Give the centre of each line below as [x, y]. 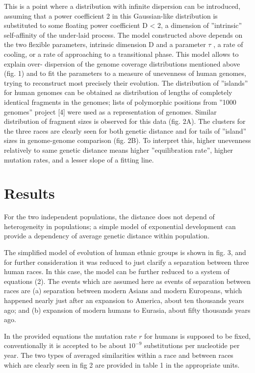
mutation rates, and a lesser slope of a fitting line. [79, 159]
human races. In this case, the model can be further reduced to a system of [117, 271]
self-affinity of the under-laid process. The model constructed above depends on [123, 35]
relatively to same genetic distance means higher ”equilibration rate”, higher [119, 150]
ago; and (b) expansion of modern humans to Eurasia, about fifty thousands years [127, 310]
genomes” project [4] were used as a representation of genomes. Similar [110, 111]
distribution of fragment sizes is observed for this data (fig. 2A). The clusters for [125, 121]
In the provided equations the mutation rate [70, 336]
